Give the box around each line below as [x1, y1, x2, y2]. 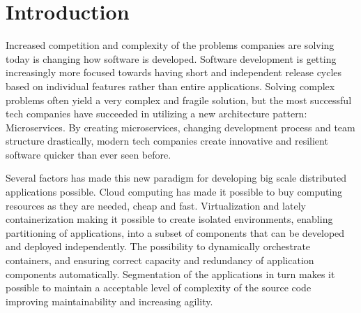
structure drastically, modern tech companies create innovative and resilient [6, 133, 328, 148]
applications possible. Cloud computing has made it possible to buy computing [6, 184, 343, 199]
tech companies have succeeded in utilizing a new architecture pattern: [6, 106, 307, 121]
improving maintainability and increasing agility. [6, 293, 213, 308]
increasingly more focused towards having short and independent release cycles [6, 65, 342, 80]
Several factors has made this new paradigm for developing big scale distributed [6, 170, 347, 185]
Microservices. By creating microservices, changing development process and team [6, 119, 355, 134]
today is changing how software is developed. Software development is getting [6, 51, 337, 66]
